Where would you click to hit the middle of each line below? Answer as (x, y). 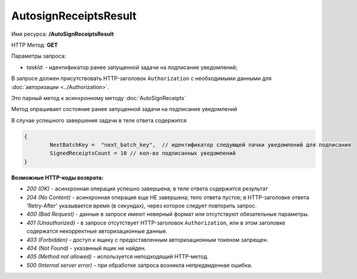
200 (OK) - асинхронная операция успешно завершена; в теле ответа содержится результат (147, 189)
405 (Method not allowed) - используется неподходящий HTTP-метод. (118, 257)
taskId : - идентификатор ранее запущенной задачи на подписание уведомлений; (132, 67)
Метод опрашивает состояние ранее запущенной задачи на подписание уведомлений (124, 109)
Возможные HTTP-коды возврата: (57, 177)
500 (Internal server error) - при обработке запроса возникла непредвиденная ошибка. (139, 265)
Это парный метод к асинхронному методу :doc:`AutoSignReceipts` (99, 98)
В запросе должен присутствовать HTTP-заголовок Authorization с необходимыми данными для (141, 78)
